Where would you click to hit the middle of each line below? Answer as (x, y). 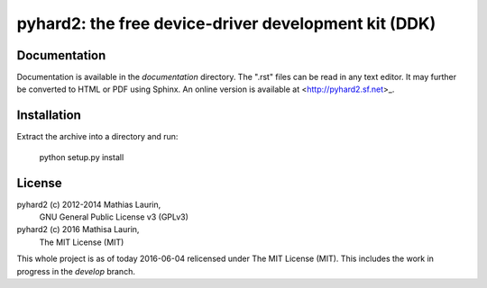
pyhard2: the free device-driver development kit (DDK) (226, 23)
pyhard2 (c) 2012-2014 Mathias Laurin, (89, 204)
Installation (49, 116)
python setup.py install (82, 157)
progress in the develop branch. (76, 271)
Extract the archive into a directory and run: (97, 137)
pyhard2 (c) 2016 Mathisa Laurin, (78, 229)
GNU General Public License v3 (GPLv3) (114, 217)
